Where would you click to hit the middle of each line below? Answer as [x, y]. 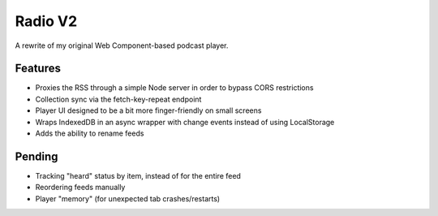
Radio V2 [46, 21]
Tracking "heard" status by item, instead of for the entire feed [138, 175]
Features [38, 69]
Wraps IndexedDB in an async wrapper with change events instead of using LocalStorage [185, 122]
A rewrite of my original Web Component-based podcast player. [122, 45]
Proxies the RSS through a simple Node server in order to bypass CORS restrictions [174, 88]
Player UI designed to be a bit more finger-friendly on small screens [148, 110]
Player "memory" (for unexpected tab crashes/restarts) [128, 198]
